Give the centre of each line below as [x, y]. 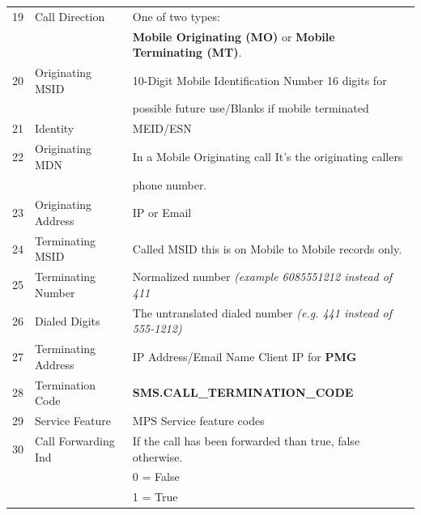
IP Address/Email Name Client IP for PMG [245, 356]
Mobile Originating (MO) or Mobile [234, 36]
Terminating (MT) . [187, 52]
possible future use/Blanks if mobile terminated [251, 108]
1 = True [155, 497]
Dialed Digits [68, 320]
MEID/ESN [162, 128]
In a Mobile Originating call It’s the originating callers [268, 156]
